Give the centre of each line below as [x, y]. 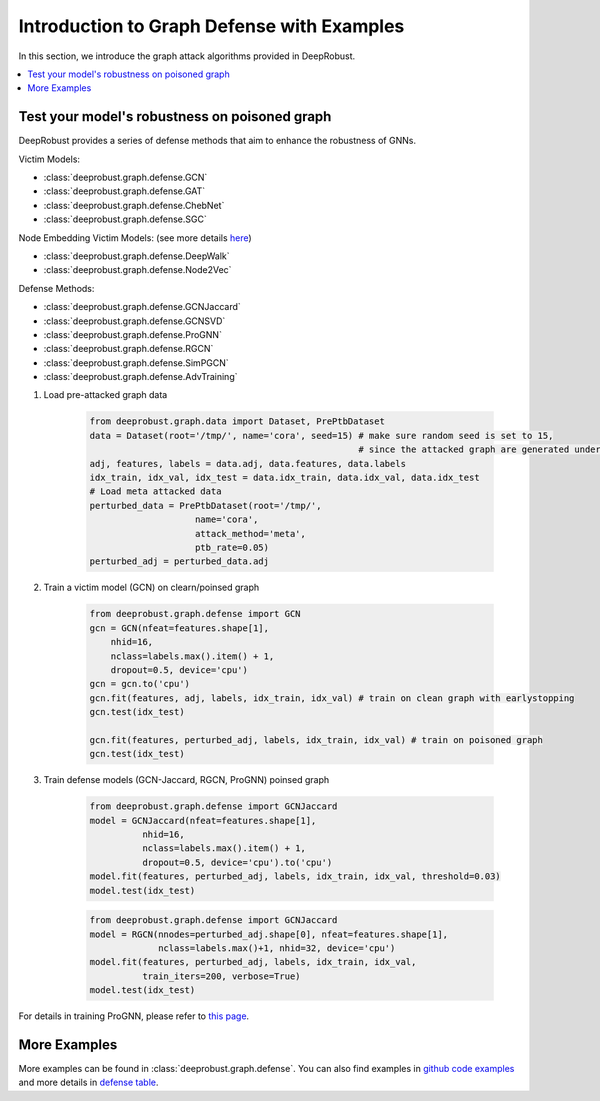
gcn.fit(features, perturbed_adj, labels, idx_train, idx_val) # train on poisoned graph [316, 739]
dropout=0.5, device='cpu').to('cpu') [237, 862]
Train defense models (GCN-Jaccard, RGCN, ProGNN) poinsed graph [186, 780]
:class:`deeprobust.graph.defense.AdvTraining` [140, 377]
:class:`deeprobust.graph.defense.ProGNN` [132, 334]
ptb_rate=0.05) [232, 547]
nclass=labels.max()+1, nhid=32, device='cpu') [277, 948]
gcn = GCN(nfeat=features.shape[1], [179, 628]
